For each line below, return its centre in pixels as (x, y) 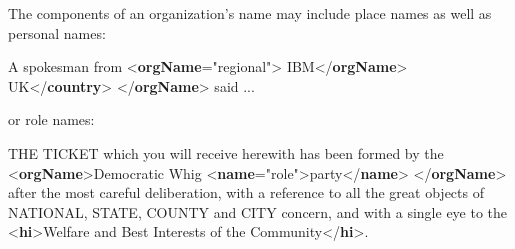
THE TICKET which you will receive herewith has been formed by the (226, 152)
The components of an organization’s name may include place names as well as (250, 13)
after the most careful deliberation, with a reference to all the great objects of (246, 192)
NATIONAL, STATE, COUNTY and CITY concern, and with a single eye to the (258, 211)
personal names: (57, 32)
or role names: (51, 119)
